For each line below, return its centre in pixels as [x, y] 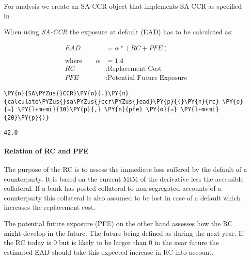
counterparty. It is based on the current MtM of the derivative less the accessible [124, 178]
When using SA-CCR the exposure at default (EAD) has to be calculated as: [118, 32]
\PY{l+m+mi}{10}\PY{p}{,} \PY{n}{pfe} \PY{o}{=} [97, 110]
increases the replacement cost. [50, 207]
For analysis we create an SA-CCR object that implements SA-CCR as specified [123, 6]
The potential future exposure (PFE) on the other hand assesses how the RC [118, 223]
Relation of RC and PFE [46, 150]
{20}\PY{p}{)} [27, 117]
